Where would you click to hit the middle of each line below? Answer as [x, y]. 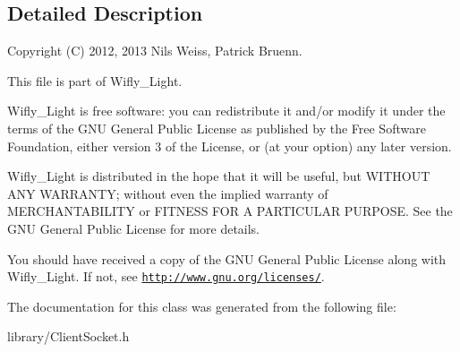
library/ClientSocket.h [68, 336]
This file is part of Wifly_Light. [95, 80]
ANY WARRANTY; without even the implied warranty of [168, 193]
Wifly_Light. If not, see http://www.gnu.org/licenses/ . [166, 276]
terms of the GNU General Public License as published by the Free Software [217, 128]
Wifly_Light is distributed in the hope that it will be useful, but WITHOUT [219, 176]
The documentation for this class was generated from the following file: [202, 306]
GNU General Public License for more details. [134, 228]
